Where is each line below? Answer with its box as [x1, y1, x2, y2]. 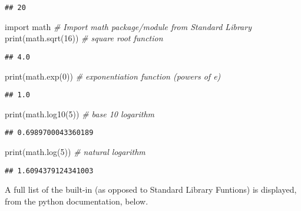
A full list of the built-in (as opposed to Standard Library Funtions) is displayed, [5, 183, 297, 196]
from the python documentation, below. [5, 194, 148, 207]
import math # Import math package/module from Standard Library [5, 20, 252, 32]
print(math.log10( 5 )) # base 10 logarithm [5, 107, 155, 120]
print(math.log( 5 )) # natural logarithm [5, 146, 145, 157]
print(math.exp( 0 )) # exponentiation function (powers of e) [5, 70, 221, 82]
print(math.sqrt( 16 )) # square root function [5, 32, 163, 44]
